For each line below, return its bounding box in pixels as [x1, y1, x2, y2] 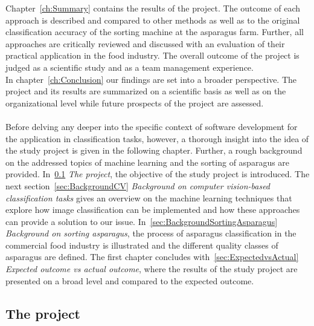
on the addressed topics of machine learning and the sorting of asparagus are [5, 155, 290, 168]
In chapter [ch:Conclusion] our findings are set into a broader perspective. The [5, 73, 297, 85]
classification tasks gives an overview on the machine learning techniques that [5, 191, 292, 204]
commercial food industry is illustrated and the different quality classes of [5, 238, 278, 251]
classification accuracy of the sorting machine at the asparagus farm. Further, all [5, 25, 304, 38]
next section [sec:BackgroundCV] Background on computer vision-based [5, 179, 271, 192]
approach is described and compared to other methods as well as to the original [5, 13, 300, 26]
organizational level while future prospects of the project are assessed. [5, 96, 264, 109]
